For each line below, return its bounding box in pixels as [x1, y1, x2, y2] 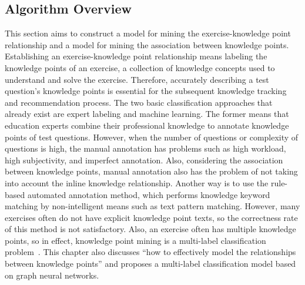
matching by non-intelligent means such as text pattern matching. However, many [5, 200, 300, 212]
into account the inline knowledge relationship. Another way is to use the [5, 176, 269, 189]
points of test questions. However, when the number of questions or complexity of [5, 130, 299, 143]
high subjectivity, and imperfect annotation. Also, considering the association [5, 153, 283, 166]
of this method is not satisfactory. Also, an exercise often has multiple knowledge [5, 223, 296, 235]
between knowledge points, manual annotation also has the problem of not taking [5, 165, 298, 177]
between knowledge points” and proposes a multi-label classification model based [5, 257, 296, 270]
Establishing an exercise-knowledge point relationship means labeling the [5, 50, 267, 62]
